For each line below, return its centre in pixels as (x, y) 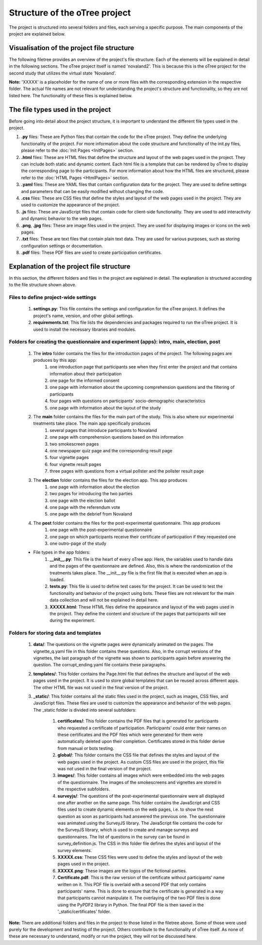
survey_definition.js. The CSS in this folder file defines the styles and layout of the (139, 843)
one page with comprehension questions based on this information (117, 437)
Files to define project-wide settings (53, 298)
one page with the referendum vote (85, 507)
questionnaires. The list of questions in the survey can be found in (123, 837)
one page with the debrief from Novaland (91, 514)
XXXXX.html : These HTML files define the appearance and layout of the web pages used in (142, 607)
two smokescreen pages (74, 444)
